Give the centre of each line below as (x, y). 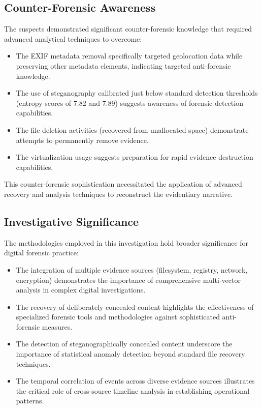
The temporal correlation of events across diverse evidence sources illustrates (135, 381)
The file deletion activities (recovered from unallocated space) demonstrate (132, 129)
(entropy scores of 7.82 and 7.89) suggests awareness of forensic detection (129, 103)
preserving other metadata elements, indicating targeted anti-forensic (123, 65)
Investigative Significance (72, 221)
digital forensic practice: (41, 253)
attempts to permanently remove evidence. (82, 140)
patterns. (30, 401)
